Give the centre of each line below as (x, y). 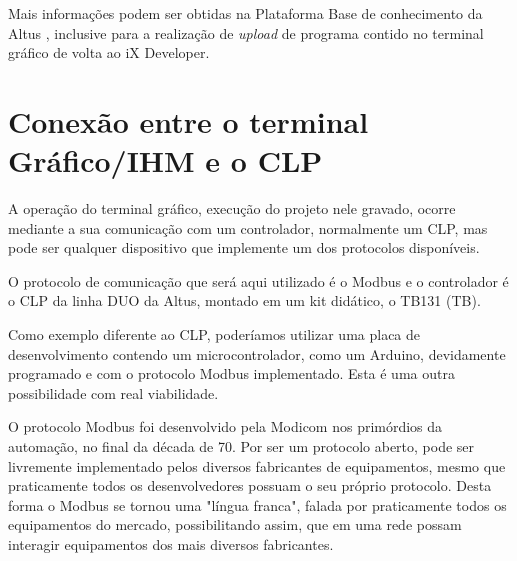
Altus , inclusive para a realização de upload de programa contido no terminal (246, 32)
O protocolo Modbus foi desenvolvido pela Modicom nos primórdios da (225, 426)
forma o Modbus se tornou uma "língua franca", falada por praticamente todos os (257, 504)
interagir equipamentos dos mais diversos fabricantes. (171, 544)
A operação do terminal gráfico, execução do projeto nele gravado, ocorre (232, 208)
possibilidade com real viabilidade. (113, 392)
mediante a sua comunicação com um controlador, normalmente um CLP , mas (248, 227)
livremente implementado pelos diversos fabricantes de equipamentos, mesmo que (257, 465)
